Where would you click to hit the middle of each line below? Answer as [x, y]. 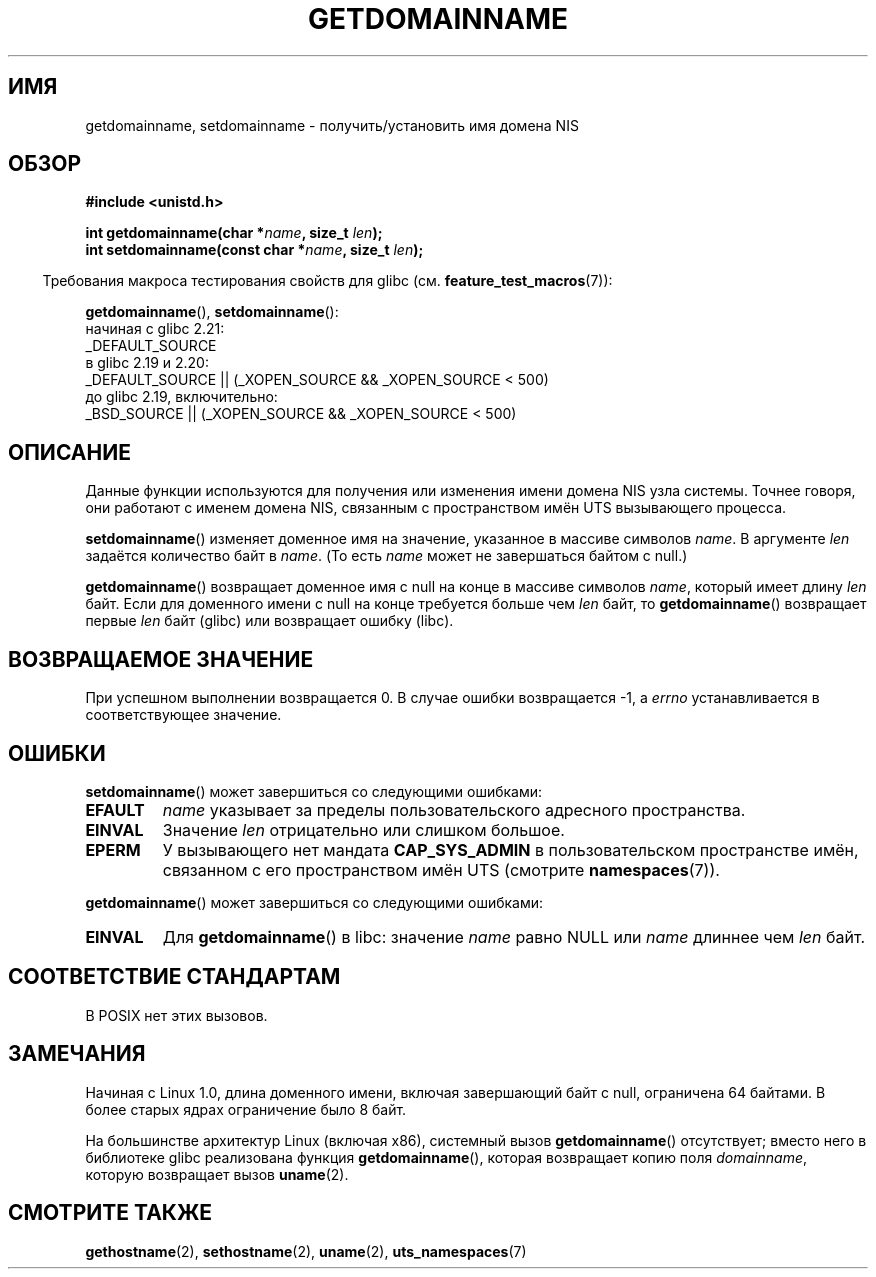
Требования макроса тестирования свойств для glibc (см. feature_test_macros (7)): [327, 281]
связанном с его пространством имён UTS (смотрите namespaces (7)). [441, 869]
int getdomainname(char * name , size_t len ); [234, 233]
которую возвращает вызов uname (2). [217, 1174]
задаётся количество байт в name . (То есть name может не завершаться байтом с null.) [386, 556]
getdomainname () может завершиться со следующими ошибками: [314, 902]
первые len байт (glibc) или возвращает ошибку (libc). [269, 621]
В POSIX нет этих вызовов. [176, 1015]
